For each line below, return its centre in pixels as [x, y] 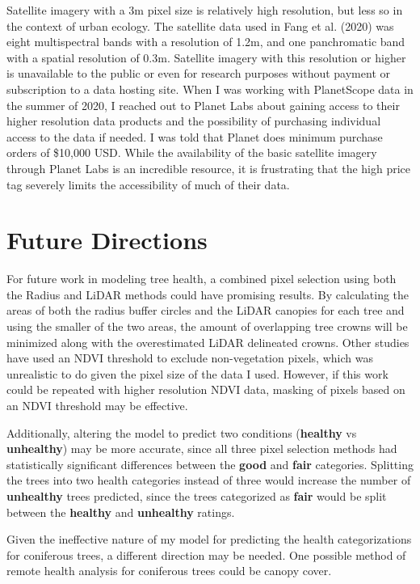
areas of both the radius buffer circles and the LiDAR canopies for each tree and [206, 310]
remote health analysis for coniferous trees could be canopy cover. [169, 571]
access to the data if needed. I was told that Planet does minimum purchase [195, 136]
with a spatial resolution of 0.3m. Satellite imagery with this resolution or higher [206, 57]
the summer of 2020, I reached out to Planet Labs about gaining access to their [203, 105]
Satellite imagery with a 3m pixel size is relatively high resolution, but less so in [205, 10]
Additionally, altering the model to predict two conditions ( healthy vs [182, 432]
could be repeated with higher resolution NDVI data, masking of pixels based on [206, 389]
